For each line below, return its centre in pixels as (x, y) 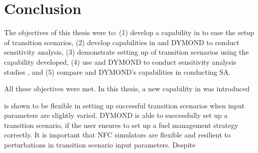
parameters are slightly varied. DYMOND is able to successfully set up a (116, 115)
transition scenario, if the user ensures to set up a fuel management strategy (121, 125)
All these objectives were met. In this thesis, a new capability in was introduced (127, 89)
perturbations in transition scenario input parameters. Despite (100, 145)
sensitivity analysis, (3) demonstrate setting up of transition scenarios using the (126, 52)
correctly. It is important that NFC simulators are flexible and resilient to (117, 135)
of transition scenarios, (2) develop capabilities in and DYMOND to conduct (122, 42)
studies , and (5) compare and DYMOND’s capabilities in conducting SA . (117, 71)
